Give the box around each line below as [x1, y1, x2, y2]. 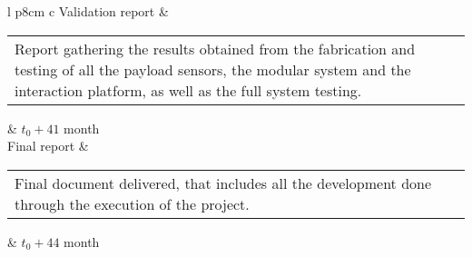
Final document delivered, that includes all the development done [15, 172, 432, 193]
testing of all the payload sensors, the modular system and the [15, 58, 411, 80]
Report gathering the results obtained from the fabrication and [15, 37, 416, 59]
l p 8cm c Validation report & [7, 2, 169, 20]
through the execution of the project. [15, 193, 250, 214]
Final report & [7, 136, 89, 155]
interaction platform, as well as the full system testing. [15, 79, 362, 101]
